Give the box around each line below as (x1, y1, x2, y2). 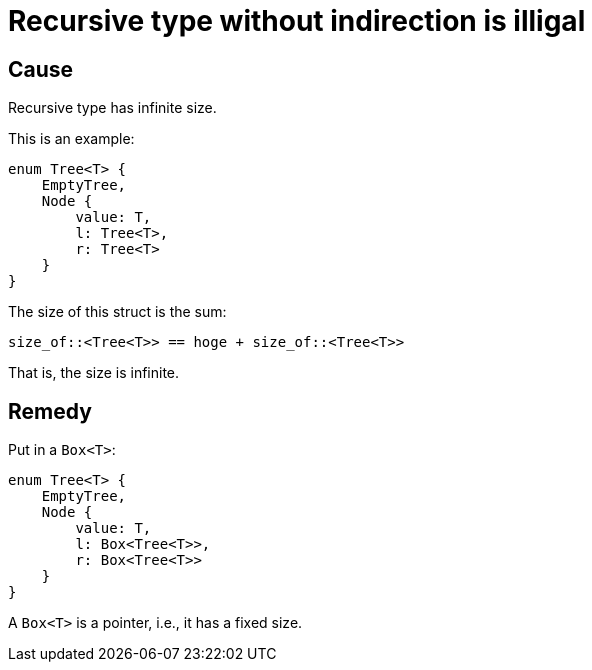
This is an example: (8, 130, 135, 148)
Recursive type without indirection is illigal (8, 4, 586, 38)
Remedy (8, 398, 92, 424)
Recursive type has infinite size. (8, 99, 217, 117)
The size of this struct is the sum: (8, 303, 227, 321)
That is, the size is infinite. (8, 364, 180, 382)
